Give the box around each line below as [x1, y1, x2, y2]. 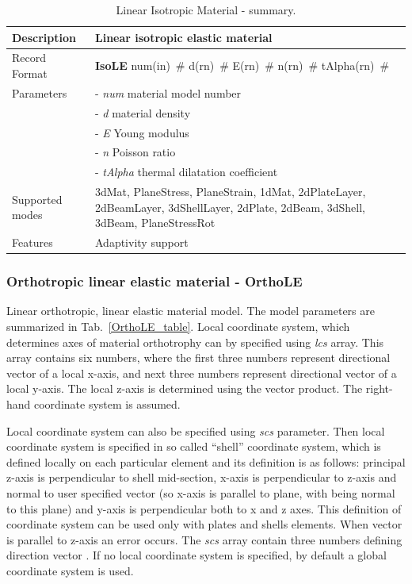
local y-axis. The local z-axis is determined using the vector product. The [6, 380, 363, 397]
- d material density [95, 104, 191, 121]
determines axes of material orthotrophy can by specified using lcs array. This [6, 333, 384, 350]
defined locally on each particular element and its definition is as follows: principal [6, 453, 406, 470]
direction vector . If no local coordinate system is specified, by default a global [6, 547, 387, 563]
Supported [12, 190, 63, 207]
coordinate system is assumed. [34, 396, 181, 412]
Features [12, 234, 53, 251]
